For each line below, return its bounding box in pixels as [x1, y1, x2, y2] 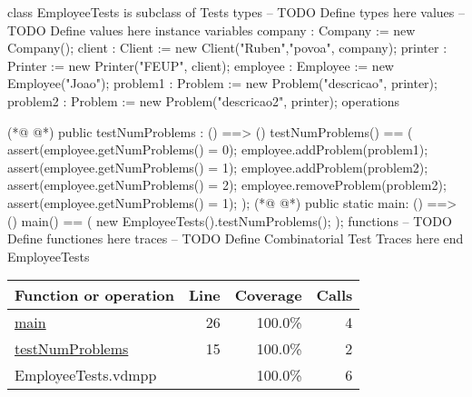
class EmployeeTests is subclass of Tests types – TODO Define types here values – [7, 3, 465, 21]
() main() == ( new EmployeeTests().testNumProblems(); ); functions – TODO [7, 211, 452, 230]
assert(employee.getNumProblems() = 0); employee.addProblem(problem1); [7, 140, 428, 159]
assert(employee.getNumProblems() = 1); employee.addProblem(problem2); [7, 157, 428, 176]
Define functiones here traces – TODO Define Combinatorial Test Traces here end [7, 229, 464, 248]
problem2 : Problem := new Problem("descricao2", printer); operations [7, 91, 400, 110]
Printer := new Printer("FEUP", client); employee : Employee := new [7, 55, 394, 74]
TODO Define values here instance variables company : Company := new [7, 20, 416, 39]
